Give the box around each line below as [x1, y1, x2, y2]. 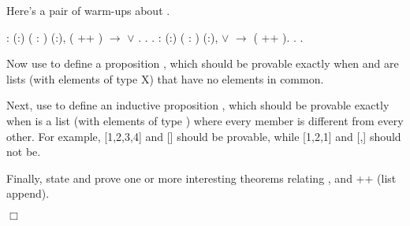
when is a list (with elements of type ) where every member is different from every [6, 112, 404, 128]
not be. [6, 143, 41, 160]
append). [6, 185, 50, 202]
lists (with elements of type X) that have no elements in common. [6, 70, 324, 87]
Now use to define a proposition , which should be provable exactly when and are [6, 55, 399, 72]
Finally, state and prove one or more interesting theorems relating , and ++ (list [6, 169, 397, 186]
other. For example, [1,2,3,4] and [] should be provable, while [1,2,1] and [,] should [6, 128, 401, 144]
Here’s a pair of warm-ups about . [6, 2, 170, 18]
